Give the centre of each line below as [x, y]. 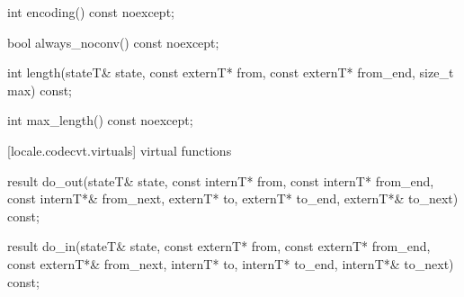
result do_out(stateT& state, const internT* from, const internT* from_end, [221, 180]
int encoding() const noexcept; [91, 12]
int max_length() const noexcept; [100, 120]
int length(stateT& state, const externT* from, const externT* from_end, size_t [231, 72]
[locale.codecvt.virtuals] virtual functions [120, 150]
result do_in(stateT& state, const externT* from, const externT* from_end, [219, 246]
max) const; [40, 90]
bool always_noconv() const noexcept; [113, 42]
